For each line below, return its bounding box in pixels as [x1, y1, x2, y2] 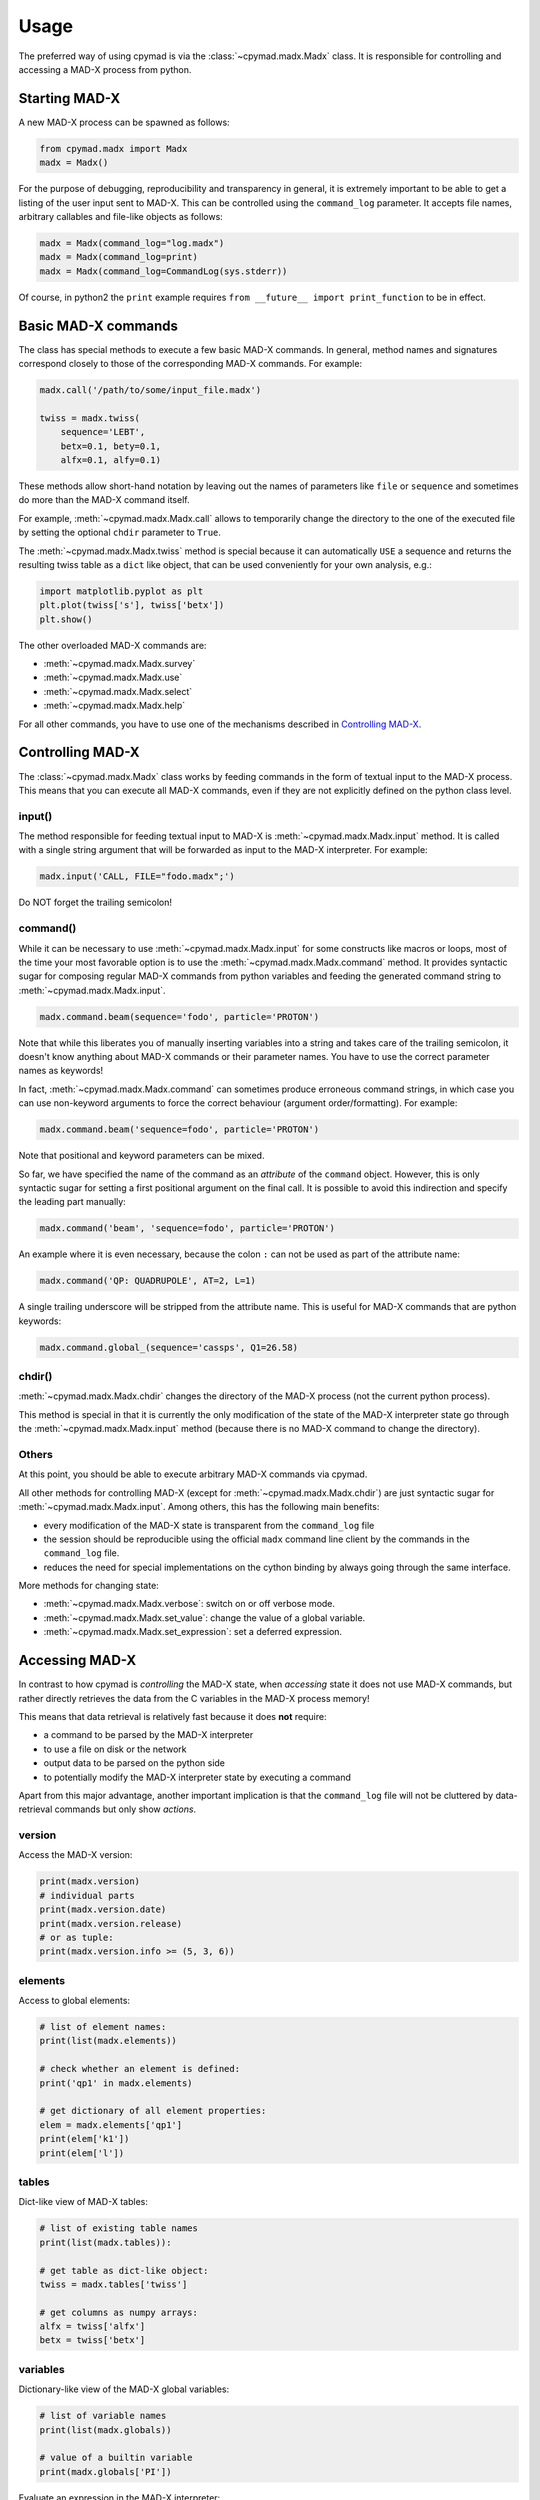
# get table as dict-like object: [39, 2265, 209, 2276]
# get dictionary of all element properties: [39, 2105, 267, 2117]
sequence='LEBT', [60, 426, 146, 438]
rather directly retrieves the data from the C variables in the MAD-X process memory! [18, 1692, 370, 1704]
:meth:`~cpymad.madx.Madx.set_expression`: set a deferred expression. [43, 1626, 343, 1638]
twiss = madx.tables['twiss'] [39, 2278, 188, 2290]
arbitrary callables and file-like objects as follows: [18, 210, 224, 222]
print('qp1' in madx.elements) [39, 2077, 194, 2089]
